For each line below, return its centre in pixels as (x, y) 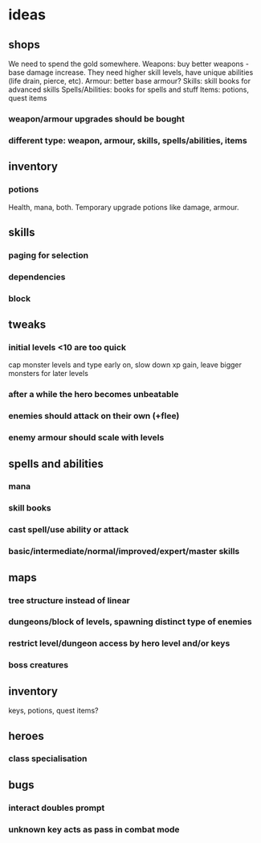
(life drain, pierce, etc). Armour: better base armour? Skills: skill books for (130, 81)
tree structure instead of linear (69, 600)
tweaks (27, 325)
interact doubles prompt (57, 808)
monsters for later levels (48, 374)
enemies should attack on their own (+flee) (94, 416)
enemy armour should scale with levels (86, 438)
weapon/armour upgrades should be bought (96, 118)
